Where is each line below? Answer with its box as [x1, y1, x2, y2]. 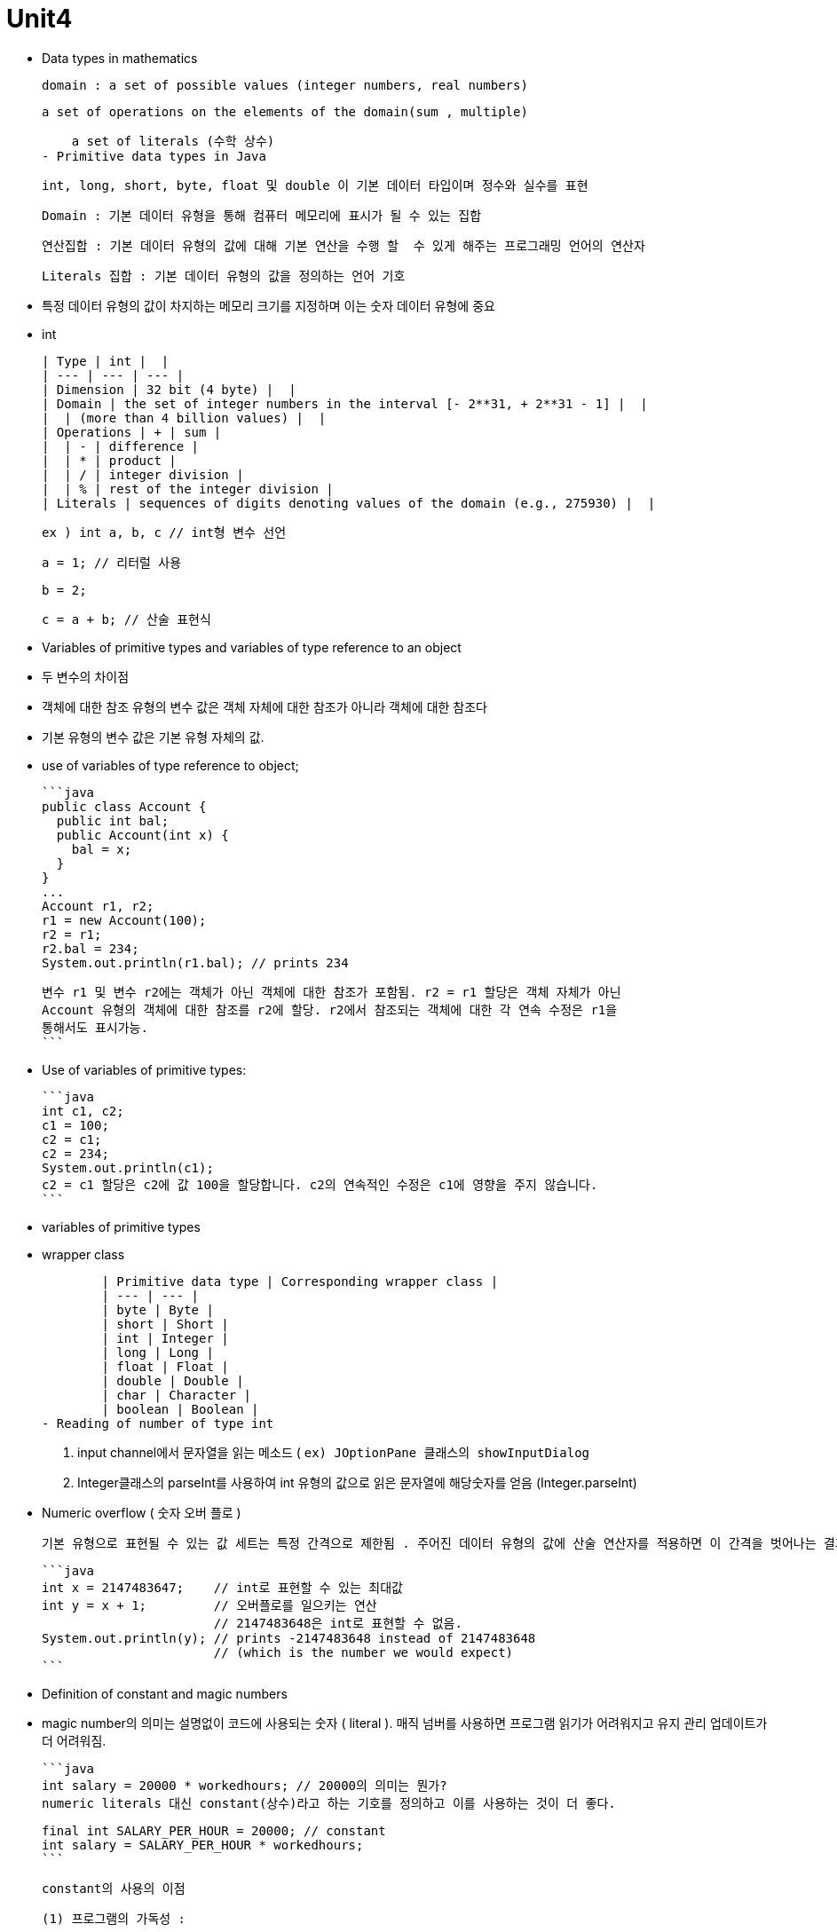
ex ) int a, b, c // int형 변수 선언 [42, 524, 287, 540]
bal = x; [71, 841, 132, 856]
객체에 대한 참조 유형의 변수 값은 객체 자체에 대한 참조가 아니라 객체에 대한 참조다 [42, 698, 487, 714]
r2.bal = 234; [42, 941, 139, 956]
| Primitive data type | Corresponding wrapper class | [101, 1274, 499, 1289]
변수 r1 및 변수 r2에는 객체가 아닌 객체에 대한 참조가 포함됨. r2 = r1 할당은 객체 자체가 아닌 [42, 984, 621, 999]
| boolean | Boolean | [101, 1401, 259, 1416]
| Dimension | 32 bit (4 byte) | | [42, 382, 296, 397]
